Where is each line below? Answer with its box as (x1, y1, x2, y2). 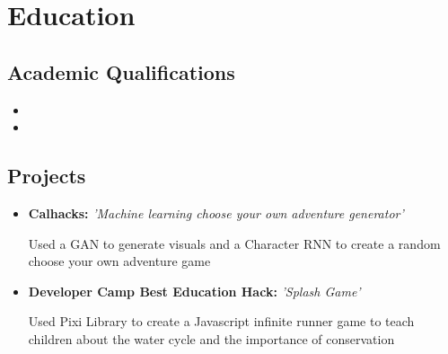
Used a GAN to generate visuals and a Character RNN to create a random (28, 234, 441, 252)
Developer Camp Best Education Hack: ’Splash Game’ (28, 281, 361, 300)
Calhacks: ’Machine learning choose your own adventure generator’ (28, 203, 404, 222)
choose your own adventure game (28, 252, 211, 270)
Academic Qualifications (7, 58, 235, 85)
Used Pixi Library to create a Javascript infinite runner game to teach (28, 312, 415, 331)
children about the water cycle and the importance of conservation (28, 329, 395, 348)
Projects (7, 162, 86, 190)
